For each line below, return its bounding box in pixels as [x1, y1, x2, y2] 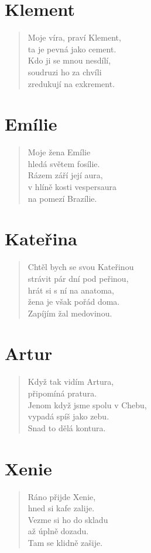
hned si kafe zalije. [28, 502, 95, 514]
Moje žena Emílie [28, 146, 91, 158]
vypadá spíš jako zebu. [28, 410, 109, 422]
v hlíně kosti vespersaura [28, 181, 116, 192]
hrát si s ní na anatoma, [28, 284, 114, 296]
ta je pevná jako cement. [28, 42, 116, 55]
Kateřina [5, 226, 77, 251]
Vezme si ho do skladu [28, 513, 108, 525]
